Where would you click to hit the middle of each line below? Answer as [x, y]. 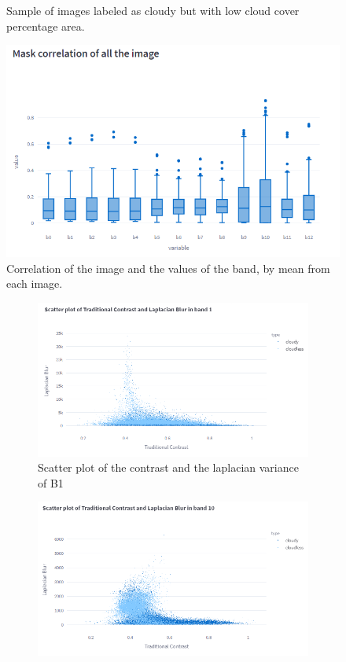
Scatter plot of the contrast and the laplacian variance [168, 467]
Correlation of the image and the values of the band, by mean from [168, 268]
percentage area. [46, 26]
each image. [35, 283]
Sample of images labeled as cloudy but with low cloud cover [153, 10]
